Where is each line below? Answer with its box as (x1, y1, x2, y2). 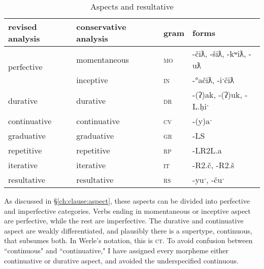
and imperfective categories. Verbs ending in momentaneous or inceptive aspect (4, 205, 251, 216)
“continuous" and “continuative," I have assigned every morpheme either (4, 245, 229, 255)
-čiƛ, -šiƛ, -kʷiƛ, (192, 48, 246, 59)
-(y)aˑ (192, 115, 212, 127)
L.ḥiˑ (192, 100, 209, 112)
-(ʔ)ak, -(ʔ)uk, (192, 89, 242, 100)
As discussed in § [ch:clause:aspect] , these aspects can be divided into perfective (4, 196, 250, 206)
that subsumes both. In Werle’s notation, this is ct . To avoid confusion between (4, 235, 253, 246)
